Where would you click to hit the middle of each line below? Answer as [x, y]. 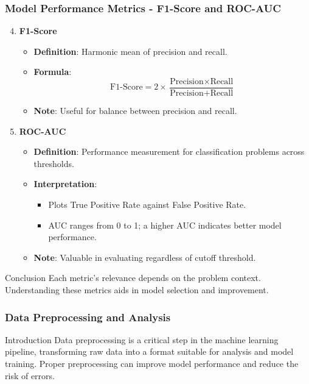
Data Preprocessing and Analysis [88, 317]
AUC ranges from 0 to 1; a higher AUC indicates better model [165, 225]
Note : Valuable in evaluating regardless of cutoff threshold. [145, 257]
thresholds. [54, 163]
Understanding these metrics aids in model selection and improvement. [137, 290]
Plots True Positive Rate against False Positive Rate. [147, 204]
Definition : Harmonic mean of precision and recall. [130, 51]
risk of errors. [30, 375]
